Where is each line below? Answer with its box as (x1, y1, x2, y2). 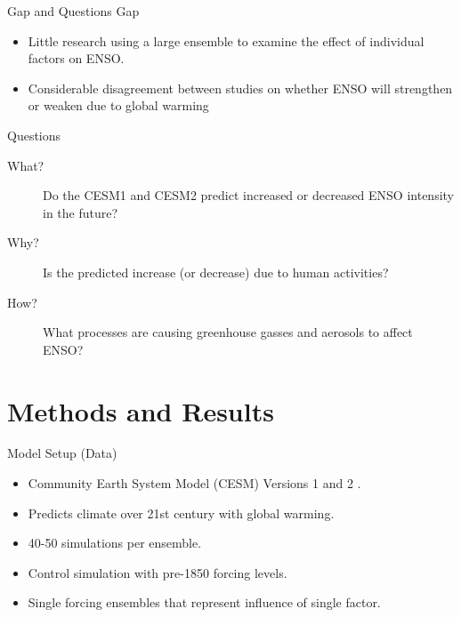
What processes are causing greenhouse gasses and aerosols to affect (43, 323, 413, 341)
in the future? (43, 203, 118, 221)
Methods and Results (7, 392, 274, 429)
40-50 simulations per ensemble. (28, 533, 202, 552)
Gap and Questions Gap (7, 2, 140, 20)
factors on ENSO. (28, 49, 125, 68)
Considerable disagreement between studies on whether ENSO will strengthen (28, 78, 453, 97)
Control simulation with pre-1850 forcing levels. (28, 563, 287, 581)
